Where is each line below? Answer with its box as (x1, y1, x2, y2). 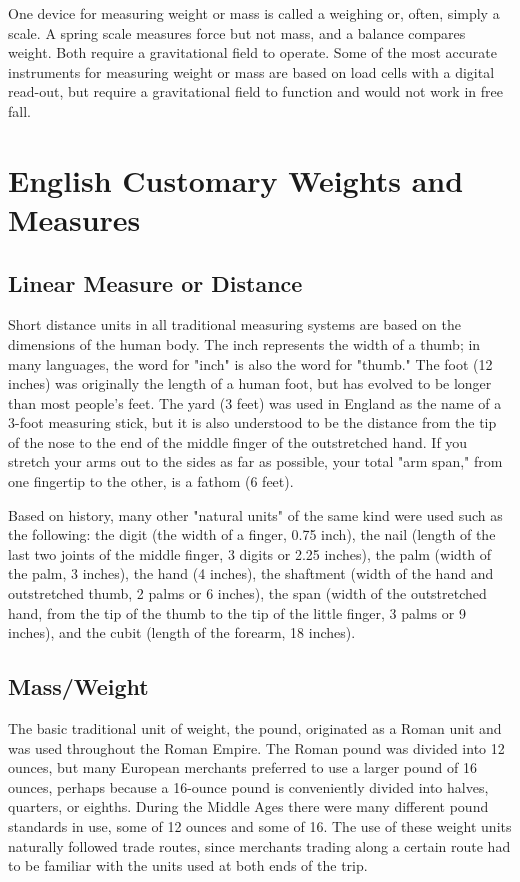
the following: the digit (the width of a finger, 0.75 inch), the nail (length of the (8, 524, 496, 545)
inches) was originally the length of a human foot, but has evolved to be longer (8, 373, 492, 394)
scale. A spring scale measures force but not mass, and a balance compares (8, 22, 466, 43)
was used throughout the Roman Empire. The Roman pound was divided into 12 (8, 737, 505, 758)
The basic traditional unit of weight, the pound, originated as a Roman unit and (8, 718, 502, 739)
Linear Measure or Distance (8, 267, 303, 298)
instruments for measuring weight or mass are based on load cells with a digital (8, 61, 495, 82)
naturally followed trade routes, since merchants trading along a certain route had (8, 835, 511, 856)
